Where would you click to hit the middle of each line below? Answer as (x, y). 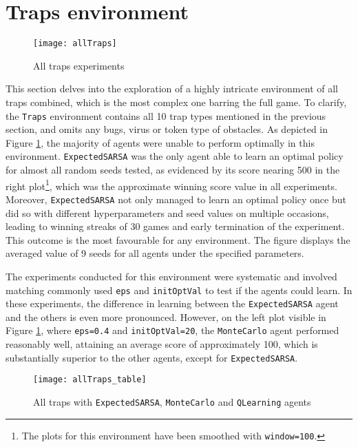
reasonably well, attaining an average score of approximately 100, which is (162, 344)
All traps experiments (79, 65)
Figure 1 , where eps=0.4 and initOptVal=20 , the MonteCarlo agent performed (172, 330)
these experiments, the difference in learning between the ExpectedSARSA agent (172, 303)
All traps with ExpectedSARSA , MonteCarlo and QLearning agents (172, 402)
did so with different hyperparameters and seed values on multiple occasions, (167, 212)
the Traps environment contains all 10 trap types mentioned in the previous (166, 115)
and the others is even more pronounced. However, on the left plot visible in (166, 316)
